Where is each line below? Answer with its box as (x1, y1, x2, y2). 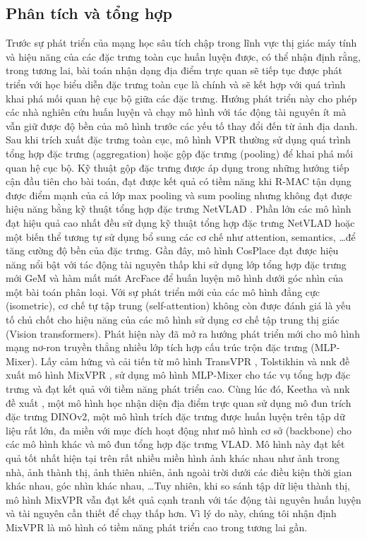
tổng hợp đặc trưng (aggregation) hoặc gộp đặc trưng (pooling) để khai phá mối (6, 146, 354, 160)
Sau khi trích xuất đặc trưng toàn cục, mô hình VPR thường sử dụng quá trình (6, 132, 351, 147)
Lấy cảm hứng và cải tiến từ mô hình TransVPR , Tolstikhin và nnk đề (40, 353, 350, 368)
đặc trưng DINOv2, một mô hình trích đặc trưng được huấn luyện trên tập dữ (6, 409, 345, 424)
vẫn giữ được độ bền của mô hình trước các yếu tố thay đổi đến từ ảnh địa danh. (6, 118, 358, 133)
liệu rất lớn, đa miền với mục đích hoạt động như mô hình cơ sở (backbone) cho (6, 422, 352, 437)
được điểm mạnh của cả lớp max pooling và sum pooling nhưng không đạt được (6, 187, 352, 202)
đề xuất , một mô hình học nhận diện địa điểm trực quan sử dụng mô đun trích (6, 395, 351, 410)
